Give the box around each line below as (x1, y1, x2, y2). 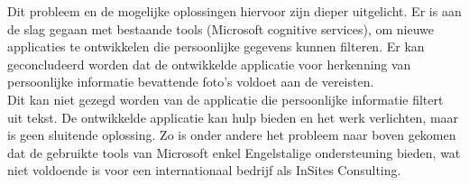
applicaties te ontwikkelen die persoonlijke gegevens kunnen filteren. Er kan (7, 37, 425, 56)
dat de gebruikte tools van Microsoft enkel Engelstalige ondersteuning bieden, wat (7, 143, 461, 162)
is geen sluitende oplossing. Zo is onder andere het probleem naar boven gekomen (7, 125, 456, 144)
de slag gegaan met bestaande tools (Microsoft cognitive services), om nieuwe (7, 19, 434, 38)
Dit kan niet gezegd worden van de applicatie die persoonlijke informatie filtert (7, 89, 444, 108)
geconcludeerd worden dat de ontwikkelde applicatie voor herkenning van (7, 54, 411, 73)
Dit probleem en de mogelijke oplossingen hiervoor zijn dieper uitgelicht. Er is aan (7, 2, 462, 20)
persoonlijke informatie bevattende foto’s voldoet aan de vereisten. (7, 72, 374, 91)
